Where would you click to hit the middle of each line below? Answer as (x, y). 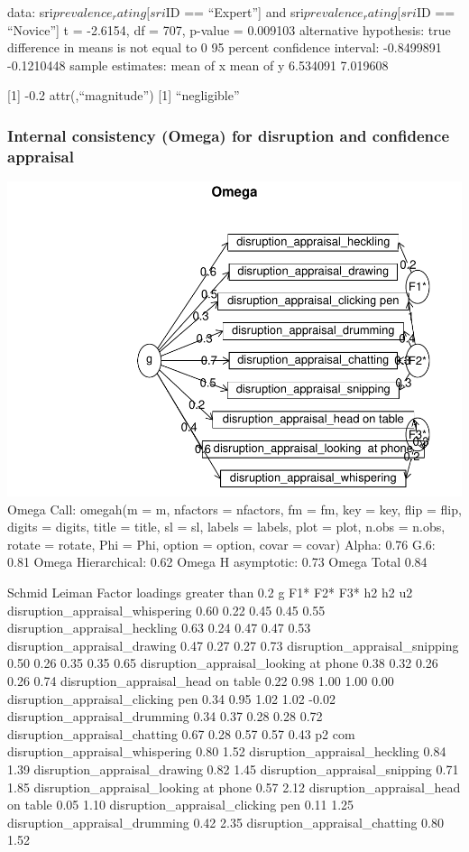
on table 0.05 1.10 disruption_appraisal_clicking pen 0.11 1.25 (181, 805)
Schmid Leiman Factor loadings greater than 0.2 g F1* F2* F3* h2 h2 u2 (210, 592)
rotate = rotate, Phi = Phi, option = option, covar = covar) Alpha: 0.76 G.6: (221, 544)
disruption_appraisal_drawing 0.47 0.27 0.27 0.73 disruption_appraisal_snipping (233, 645)
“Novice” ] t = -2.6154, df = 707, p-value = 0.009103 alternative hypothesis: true (229, 29)
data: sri (30, 12)
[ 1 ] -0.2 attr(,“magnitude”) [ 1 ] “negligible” (124, 95)
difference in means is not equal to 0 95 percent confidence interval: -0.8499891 (225, 47)
